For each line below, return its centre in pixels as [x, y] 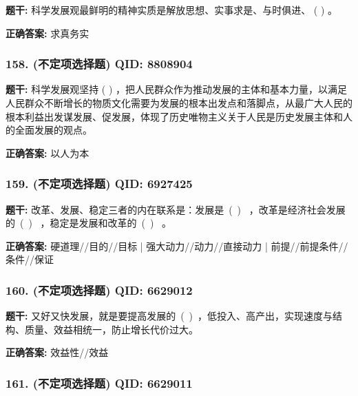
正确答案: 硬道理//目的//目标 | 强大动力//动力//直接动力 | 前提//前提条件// [177, 246]
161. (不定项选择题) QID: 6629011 [99, 383]
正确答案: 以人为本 [48, 153]
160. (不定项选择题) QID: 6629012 [99, 290]
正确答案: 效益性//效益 [57, 352]
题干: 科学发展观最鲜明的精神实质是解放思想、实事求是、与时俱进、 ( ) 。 [172, 10]
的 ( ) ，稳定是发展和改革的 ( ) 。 [89, 223]
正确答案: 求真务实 [48, 33]
